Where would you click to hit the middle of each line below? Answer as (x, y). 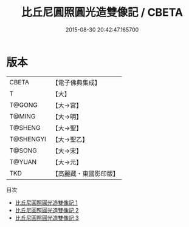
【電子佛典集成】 (77, 83)
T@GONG (23, 105)
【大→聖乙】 (70, 139)
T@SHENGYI (28, 139)
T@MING (22, 116)
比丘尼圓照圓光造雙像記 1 (46, 202)
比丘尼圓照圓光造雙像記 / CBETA (102, 12)
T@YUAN (23, 161)
